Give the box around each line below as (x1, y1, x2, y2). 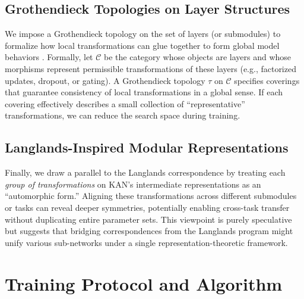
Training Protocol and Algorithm (5, 271, 283, 295)
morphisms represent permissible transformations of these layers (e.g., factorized (5, 62, 296, 74)
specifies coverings (234, 74, 300, 86)
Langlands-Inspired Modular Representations (5, 138, 289, 157)
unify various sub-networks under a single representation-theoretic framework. (5, 236, 288, 248)
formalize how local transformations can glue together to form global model (5, 39, 280, 51)
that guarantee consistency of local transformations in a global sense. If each (5, 86, 283, 98)
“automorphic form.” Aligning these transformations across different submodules (5, 189, 297, 202)
